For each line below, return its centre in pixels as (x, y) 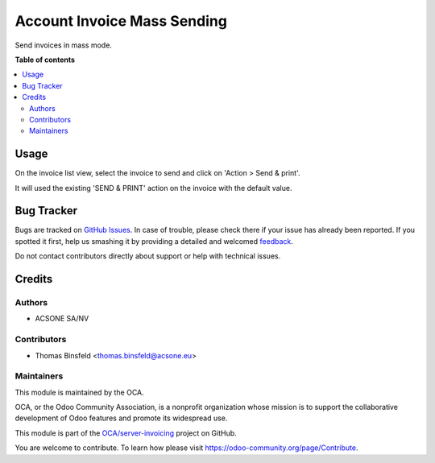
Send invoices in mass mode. (64, 45)
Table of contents (45, 60)
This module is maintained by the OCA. (79, 392)
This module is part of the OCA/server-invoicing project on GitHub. (126, 433)
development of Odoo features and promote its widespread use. (121, 418)
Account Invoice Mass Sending (121, 21)
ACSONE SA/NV (62, 319)
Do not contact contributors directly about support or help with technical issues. (148, 256)
